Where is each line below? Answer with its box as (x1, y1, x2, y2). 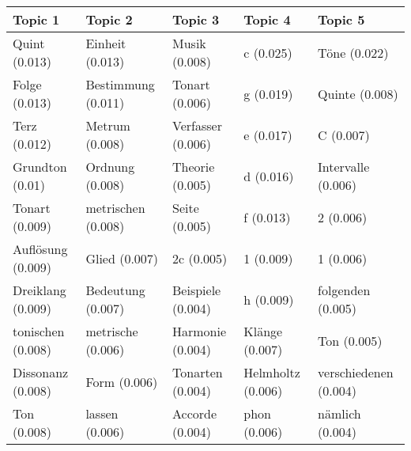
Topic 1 (13, 10, 60, 28)
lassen (85, 404, 119, 423)
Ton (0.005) (318, 331, 383, 350)
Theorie (172, 157, 215, 176)
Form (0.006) (85, 372, 158, 391)
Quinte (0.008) (318, 84, 398, 103)
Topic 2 (85, 10, 133, 28)
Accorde (172, 404, 217, 423)
